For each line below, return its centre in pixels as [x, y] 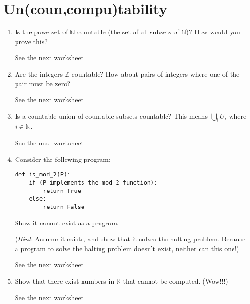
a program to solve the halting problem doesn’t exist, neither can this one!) [127, 248]
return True [62, 191]
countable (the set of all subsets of [128, 32]
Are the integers [39, 73]
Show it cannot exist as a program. [67, 222]
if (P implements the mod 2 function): [93, 183]
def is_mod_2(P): [43, 175]
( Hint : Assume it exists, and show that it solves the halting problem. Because [130, 239]
